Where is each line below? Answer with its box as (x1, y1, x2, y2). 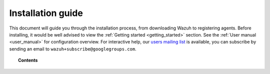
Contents (18, 57, 38, 63)
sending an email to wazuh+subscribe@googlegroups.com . (9, 45, 137, 52)
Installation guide (9, 7, 83, 18)
